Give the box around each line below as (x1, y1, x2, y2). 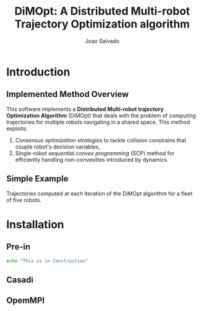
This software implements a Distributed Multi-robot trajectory (6, 105, 164, 113)
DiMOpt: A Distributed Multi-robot (14, 4, 190, 18)
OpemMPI (6, 295, 45, 306)
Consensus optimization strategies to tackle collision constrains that (15, 136, 187, 144)
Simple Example (6, 173, 69, 184)
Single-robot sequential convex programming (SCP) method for (15, 149, 175, 156)
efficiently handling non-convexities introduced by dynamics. (15, 156, 169, 163)
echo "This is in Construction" (6, 257, 88, 264)
